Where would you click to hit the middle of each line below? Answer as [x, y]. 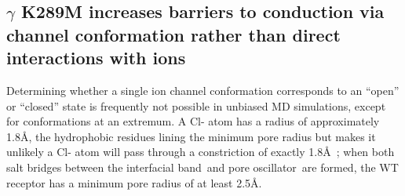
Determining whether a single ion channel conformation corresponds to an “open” [203, 90]
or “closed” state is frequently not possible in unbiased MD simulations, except [196, 105]
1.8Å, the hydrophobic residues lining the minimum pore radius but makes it [191, 136]
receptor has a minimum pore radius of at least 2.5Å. [134, 182]
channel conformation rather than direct [173, 34]
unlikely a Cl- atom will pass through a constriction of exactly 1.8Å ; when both [201, 152]
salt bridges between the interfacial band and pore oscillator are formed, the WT [202, 167]
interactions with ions [96, 58]
